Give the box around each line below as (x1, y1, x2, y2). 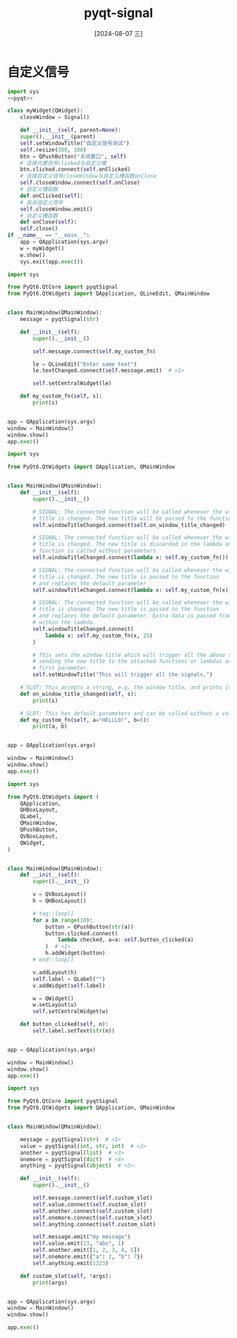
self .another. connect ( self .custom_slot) (32, 1207, 153, 1214)
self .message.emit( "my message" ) (32, 1233, 131, 1240)
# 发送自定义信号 (20, 199, 63, 206)
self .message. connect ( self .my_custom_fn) (32, 348, 157, 355)
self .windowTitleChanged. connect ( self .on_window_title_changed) (32, 521, 226, 528)
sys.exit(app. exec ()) (20, 258, 83, 265)
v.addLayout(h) (32, 969, 78, 976)
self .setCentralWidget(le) (32, 380, 112, 387)
